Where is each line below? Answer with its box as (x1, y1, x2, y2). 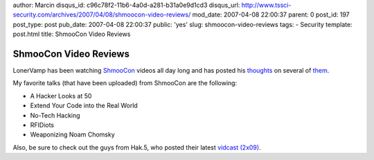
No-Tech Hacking (30, 111, 80, 119)
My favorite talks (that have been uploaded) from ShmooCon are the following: (12, 79, 238, 87)
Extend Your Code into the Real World (30, 101, 138, 110)
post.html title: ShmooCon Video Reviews (12, 30, 131, 38)
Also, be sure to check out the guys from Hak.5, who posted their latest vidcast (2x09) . (12, 143, 261, 152)
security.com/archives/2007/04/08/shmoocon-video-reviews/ (12, 10, 191, 19)
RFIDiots (30, 121, 55, 130)
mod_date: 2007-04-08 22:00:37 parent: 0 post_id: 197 (192, 10, 350, 19)
